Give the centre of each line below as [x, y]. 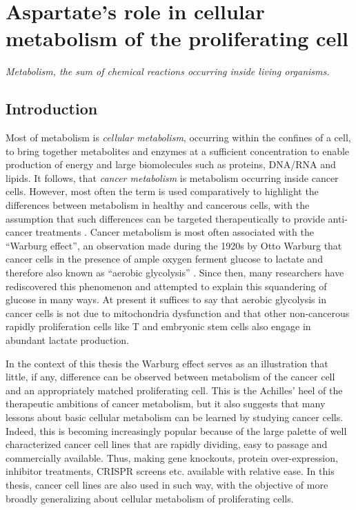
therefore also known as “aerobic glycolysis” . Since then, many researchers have [175, 273]
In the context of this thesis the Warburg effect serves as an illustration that [167, 363]
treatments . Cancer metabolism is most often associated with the [175, 232]
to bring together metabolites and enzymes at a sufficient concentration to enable [178, 151]
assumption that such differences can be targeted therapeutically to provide [165, 218]
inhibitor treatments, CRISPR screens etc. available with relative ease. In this [170, 471]
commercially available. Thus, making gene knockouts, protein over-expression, [172, 457]
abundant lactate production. [67, 340]
